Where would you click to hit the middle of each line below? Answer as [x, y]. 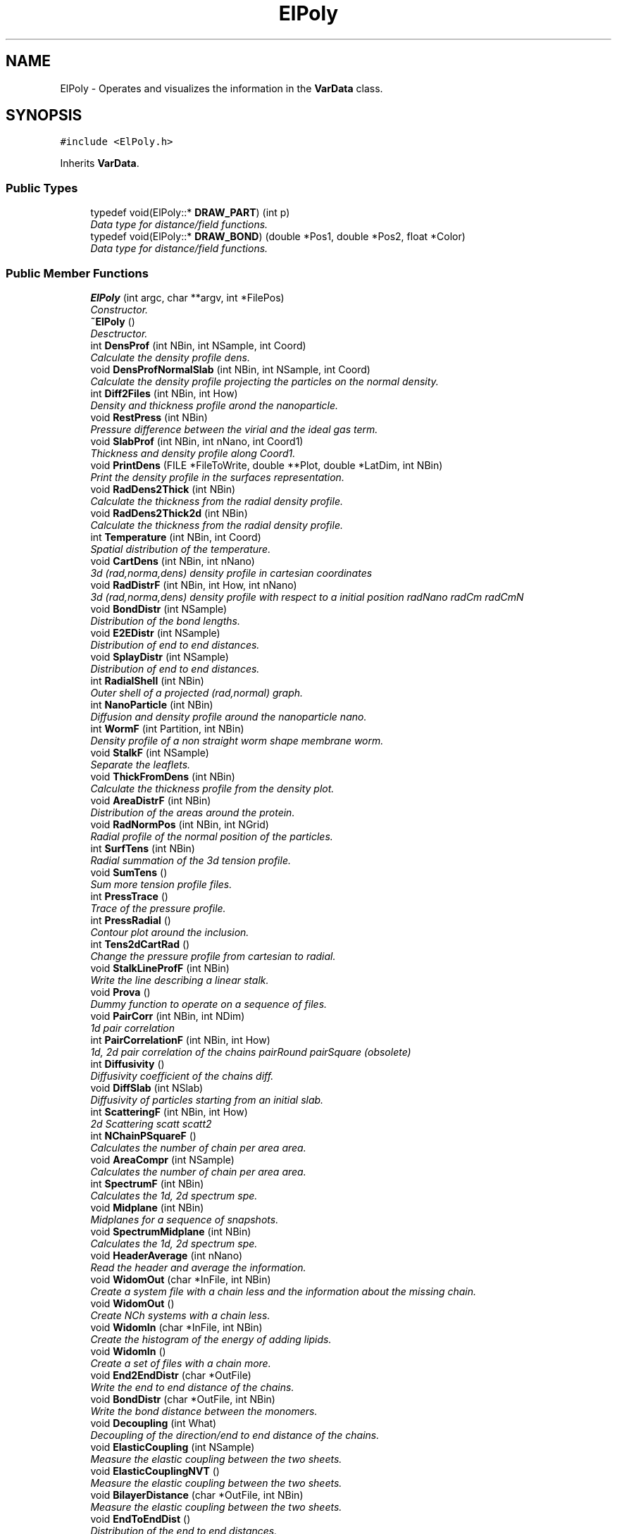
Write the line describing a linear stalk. [180, 980]
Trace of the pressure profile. [158, 908]
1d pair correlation [133, 1028]
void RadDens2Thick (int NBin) [163, 489]
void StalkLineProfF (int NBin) [160, 968]
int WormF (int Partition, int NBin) [167, 728]
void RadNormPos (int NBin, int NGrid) [180, 824]
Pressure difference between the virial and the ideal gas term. [234, 429]
